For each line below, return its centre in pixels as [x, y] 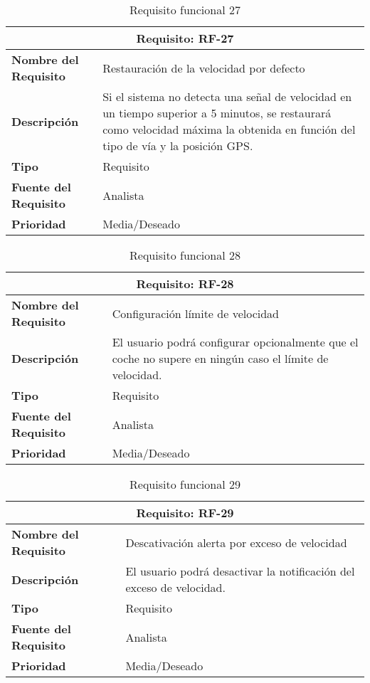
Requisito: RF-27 [185, 38]
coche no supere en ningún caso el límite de [220, 358]
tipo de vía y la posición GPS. [178, 145]
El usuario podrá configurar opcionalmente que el [235, 342]
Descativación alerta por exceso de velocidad [236, 542]
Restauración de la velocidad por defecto [204, 68]
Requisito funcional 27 [185, 10]
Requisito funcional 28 [185, 255]
